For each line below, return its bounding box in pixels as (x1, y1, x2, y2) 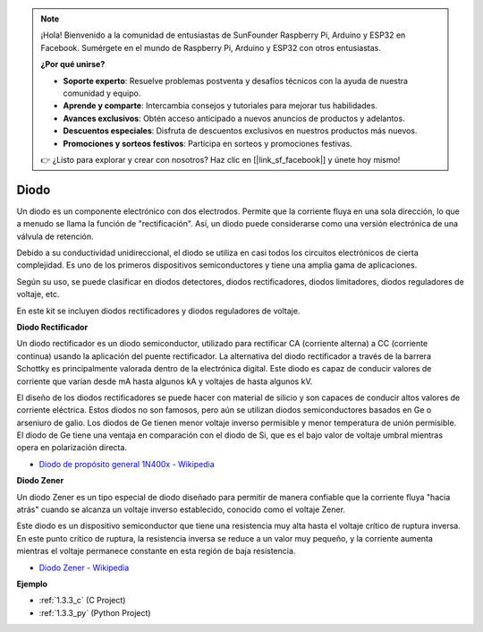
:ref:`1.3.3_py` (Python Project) (38, 607, 151, 618)
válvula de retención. (16, 231, 94, 242)
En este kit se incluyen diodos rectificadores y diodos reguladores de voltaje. (16, 305, 301, 316)
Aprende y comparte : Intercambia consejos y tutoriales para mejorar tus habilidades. (63, 100, 377, 111)
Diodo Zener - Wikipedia (38, 562, 130, 573)
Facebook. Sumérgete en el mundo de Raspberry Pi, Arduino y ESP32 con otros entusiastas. (40, 42, 382, 53)
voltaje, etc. (16, 289, 60, 300)
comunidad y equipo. (63, 88, 141, 98)
